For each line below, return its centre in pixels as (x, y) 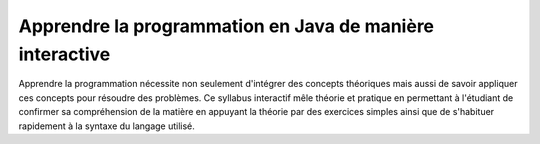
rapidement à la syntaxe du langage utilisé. (106, 126)
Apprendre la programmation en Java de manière (226, 26)
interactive (64, 54)
